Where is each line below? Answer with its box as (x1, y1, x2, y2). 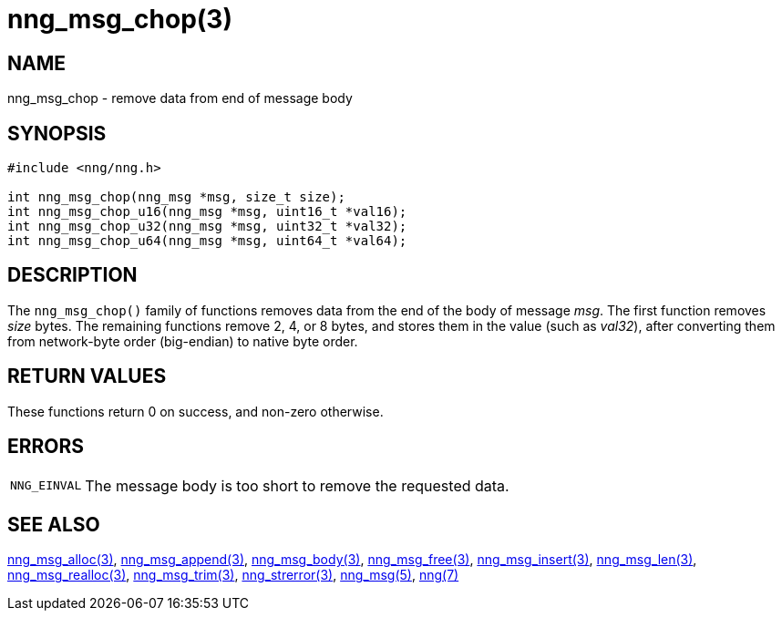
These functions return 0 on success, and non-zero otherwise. (7, 403, 384, 419)
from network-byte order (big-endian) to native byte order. (7, 333, 358, 349)
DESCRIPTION (7, 263, 138, 287)
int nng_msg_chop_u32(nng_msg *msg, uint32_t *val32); (7, 219, 407, 234)
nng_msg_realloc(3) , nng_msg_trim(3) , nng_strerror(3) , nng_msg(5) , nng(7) (7, 567, 459, 583)
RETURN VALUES (7, 365, 167, 388)
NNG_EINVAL (10, 479, 82, 493)
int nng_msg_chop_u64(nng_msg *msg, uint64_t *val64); (7, 233, 407, 249)
